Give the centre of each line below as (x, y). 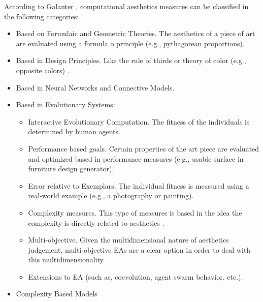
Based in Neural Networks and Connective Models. (95, 87)
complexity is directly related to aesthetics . (96, 222)
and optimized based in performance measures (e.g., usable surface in (136, 158)
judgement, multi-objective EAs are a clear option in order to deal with (139, 249)
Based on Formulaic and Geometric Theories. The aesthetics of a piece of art (136, 33)
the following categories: (42, 16)
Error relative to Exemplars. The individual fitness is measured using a (139, 185)
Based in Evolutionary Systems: (65, 104)
